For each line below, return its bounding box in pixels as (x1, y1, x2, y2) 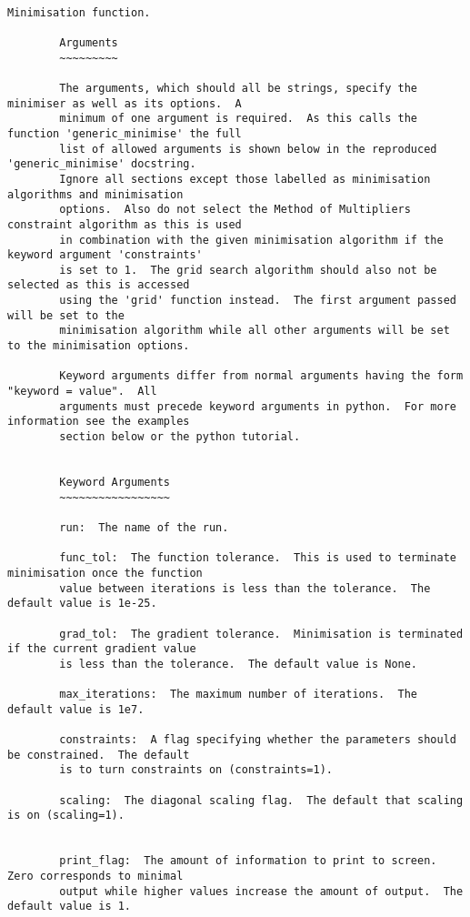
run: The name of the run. (59, 520, 229, 534)
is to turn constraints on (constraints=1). (59, 763, 333, 777)
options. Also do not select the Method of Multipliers (59, 203, 411, 217)
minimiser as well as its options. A (7, 96, 242, 110)
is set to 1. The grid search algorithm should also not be (59, 263, 437, 277)
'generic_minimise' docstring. (7, 157, 196, 171)
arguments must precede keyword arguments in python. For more (59, 399, 456, 413)
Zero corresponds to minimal (7, 870, 184, 883)
